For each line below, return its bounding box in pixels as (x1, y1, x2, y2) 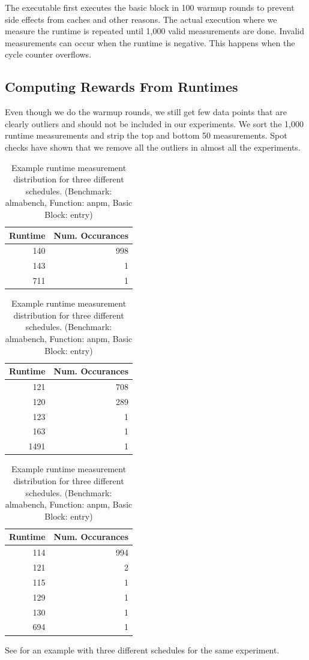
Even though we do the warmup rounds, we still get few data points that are (5, 106, 287, 118)
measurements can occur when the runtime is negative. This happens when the (5, 36, 295, 49)
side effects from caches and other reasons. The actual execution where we (5, 13, 277, 25)
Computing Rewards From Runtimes (5, 77, 238, 96)
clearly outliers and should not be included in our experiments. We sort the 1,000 (5, 117, 304, 130)
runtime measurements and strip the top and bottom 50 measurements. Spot (5, 129, 287, 142)
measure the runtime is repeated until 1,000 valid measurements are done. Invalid (5, 25, 305, 37)
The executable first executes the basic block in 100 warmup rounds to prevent (5, 1, 295, 13)
